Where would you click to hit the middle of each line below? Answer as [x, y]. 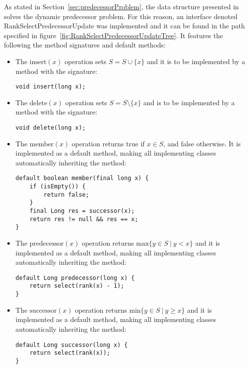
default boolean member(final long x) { [82, 178]
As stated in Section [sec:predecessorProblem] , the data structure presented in [122, 6]
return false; [67, 195]
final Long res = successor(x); [82, 211]
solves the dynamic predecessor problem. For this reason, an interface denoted [121, 16]
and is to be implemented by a [189, 102]
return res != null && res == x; [84, 219]
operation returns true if [108, 143]
